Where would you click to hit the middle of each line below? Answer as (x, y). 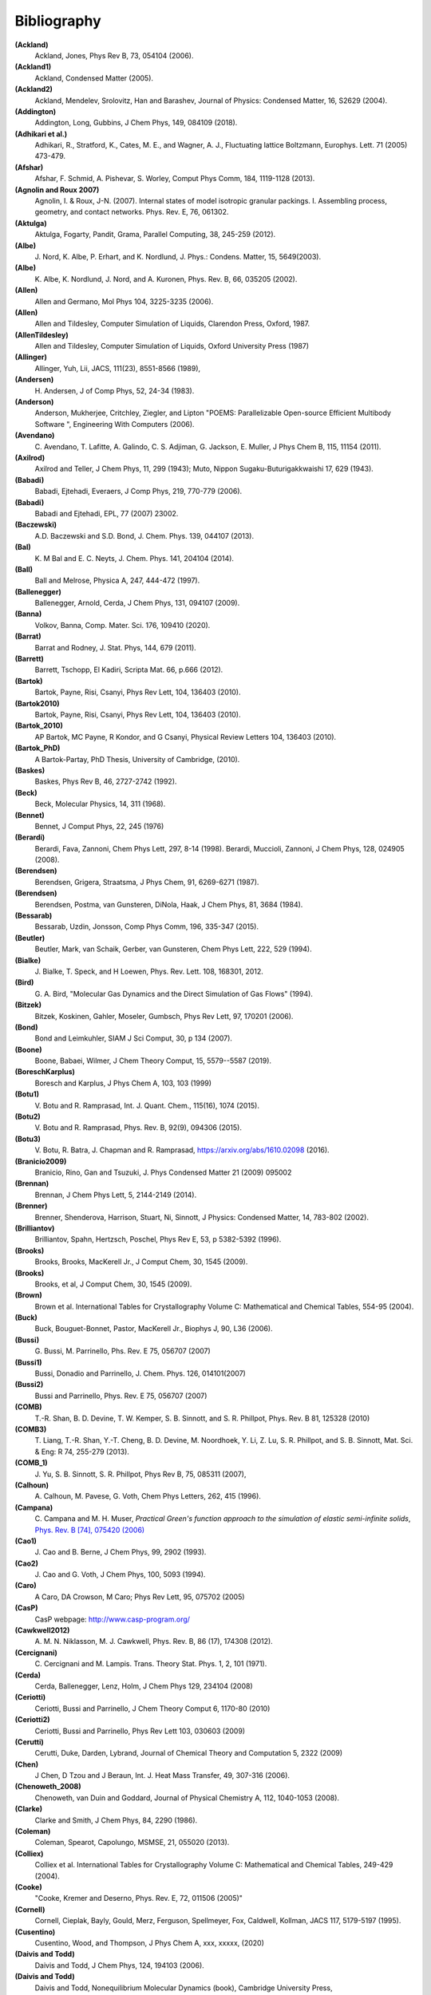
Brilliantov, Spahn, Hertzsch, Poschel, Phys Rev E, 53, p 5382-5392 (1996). (158, 1239)
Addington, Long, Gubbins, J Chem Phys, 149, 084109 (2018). (136, 123)
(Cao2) (27, 1563)
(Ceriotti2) (33, 1720)
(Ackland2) (34, 89)
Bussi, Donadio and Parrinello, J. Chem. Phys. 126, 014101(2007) (140, 1373)
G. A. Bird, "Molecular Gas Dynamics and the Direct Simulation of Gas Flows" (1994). (174, 994)
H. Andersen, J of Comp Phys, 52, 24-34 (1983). (115, 390)
